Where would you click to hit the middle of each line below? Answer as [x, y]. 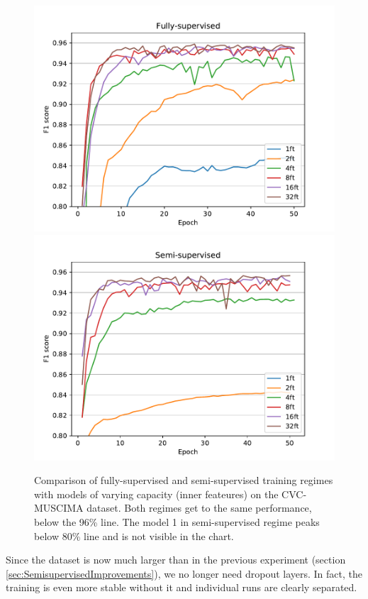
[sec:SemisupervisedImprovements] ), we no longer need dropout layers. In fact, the [184, 573]
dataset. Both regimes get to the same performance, [199, 508]
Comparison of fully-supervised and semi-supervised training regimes [184, 480]
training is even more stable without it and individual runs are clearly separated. [182, 587]
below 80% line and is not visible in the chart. [134, 535]
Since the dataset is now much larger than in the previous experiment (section [176, 560]
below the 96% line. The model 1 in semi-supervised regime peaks [177, 521]
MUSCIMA [59, 508]
